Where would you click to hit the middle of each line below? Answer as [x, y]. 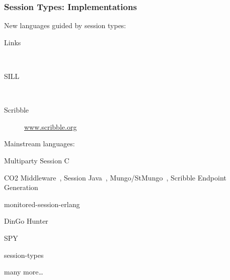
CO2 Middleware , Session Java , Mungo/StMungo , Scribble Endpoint [115, 177]
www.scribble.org [51, 126]
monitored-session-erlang [42, 204]
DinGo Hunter [26, 221]
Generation [21, 187]
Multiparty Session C [37, 160]
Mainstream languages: [40, 144]
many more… [24, 272]
